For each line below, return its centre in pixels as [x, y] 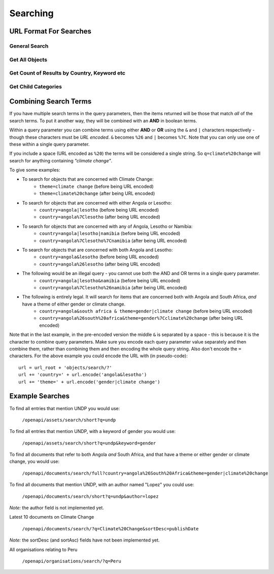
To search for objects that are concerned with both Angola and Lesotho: [97, 250]
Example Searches [40, 396]
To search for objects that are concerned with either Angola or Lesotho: [97, 202]
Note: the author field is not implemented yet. [57, 508]
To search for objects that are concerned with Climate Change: [88, 179]
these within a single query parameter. [49, 144]
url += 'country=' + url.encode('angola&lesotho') [83, 375]
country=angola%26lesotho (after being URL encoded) [100, 264]
